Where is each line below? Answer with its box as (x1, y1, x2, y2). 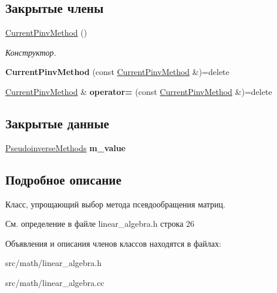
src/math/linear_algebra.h (5, 257, 102, 269)
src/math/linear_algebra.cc (5, 276, 104, 288)
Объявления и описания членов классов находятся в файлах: (5, 237, 221, 249)
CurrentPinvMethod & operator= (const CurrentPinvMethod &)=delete (5, 85, 272, 97)
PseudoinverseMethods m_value (5, 141, 126, 154)
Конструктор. (5, 46, 56, 58)
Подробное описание (5, 170, 121, 188)
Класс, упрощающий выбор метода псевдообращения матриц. (5, 197, 225, 210)
